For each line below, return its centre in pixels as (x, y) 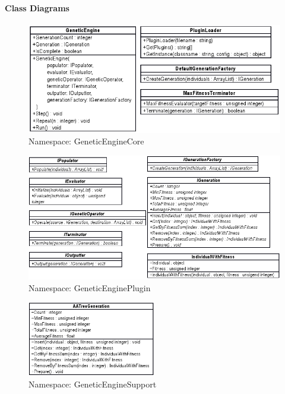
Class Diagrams (37, 7)
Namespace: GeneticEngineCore (86, 141)
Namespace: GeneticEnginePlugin (90, 287)
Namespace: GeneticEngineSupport (93, 384)
